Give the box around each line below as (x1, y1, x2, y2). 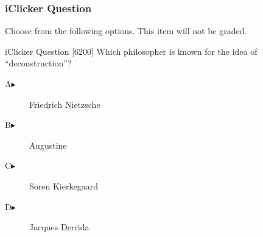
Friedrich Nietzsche (29, 97, 100, 110)
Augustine (29, 138, 67, 151)
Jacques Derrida (29, 221, 89, 233)
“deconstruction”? (5, 57, 72, 69)
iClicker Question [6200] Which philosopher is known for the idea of (5, 44, 258, 57)
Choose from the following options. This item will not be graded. (5, 24, 247, 37)
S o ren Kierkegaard (29, 179, 98, 192)
